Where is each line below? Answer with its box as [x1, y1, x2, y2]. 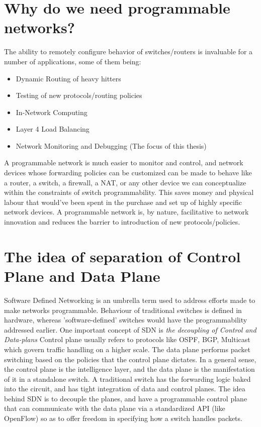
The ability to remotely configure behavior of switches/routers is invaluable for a [4, 46, 253, 57]
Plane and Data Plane [4, 266, 160, 286]
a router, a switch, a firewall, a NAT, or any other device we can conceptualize [4, 177, 246, 187]
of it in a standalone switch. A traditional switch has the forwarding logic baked [4, 373, 251, 384]
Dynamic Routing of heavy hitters [16, 73, 121, 83]
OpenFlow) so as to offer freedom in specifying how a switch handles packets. [4, 413, 242, 423]
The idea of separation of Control [4, 246, 241, 266]
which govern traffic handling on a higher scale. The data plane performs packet [4, 344, 250, 354]
